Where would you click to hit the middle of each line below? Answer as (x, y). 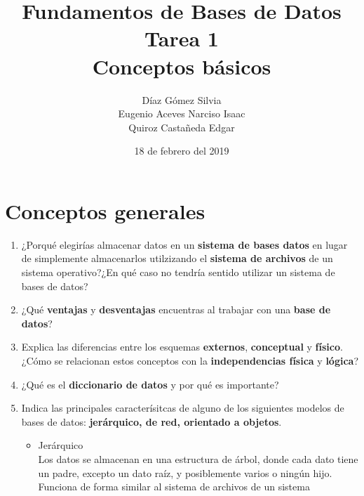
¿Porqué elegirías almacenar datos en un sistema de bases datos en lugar (184, 244)
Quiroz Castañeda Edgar (182, 127)
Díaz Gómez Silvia (182, 99)
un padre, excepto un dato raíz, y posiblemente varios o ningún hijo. (185, 472)
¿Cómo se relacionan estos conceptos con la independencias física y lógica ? (190, 360)
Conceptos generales (105, 210)
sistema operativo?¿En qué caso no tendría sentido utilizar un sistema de (178, 272)
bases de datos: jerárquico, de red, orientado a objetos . (151, 421)
